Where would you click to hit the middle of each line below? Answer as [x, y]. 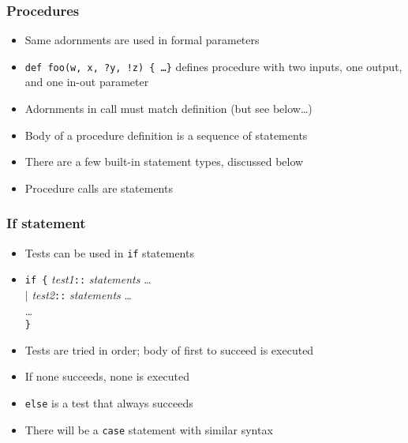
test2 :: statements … [82, 294]
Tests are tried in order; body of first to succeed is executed [169, 349]
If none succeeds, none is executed [107, 376]
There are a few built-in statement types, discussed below [164, 161]
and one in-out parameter [87, 82]
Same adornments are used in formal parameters [142, 40]
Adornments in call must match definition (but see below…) [168, 109]
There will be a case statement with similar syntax [149, 429]
